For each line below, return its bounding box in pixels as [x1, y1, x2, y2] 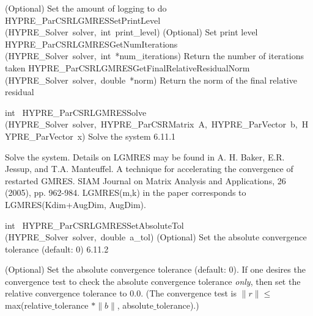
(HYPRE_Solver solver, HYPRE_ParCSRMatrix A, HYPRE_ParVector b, [5, 118, 298, 131]
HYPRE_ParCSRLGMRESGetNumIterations [5, 37, 178, 50]
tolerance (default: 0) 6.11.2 [5, 242, 109, 255]
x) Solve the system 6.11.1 [77, 129, 176, 142]
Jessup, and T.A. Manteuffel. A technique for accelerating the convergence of [5, 162, 293, 175]
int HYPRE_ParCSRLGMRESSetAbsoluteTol [5, 218, 184, 231]
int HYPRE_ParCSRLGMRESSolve [5, 106, 147, 118]
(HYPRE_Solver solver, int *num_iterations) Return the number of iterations [5, 49, 304, 62]
